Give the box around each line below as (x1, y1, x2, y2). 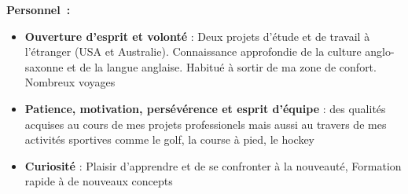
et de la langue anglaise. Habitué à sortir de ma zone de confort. (67, 58, 377, 75)
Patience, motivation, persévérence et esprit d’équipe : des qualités (24, 100, 386, 116)
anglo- (365, 43, 395, 60)
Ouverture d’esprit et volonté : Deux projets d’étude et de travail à (24, 27, 370, 44)
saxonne (24, 58, 64, 75)
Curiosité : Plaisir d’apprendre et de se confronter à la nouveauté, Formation (24, 157, 402, 174)
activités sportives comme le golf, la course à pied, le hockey (24, 131, 315, 148)
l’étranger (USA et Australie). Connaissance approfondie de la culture (24, 43, 362, 60)
